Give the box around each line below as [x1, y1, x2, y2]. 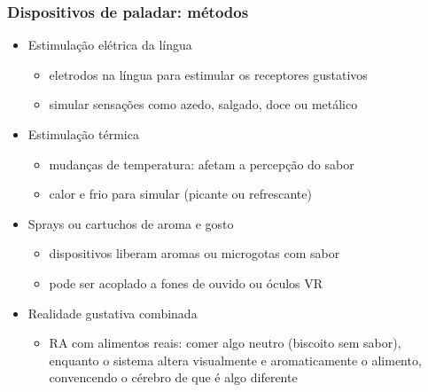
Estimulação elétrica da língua [27, 35, 192, 54]
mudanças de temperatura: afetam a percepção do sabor [49, 154, 354, 173]
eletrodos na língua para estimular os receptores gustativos [49, 65, 368, 83]
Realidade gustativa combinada [27, 303, 198, 322]
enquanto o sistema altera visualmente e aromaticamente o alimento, [49, 350, 422, 369]
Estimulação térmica [27, 125, 139, 143]
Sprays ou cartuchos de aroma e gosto [27, 214, 234, 232]
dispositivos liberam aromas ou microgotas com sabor [49, 244, 340, 263]
